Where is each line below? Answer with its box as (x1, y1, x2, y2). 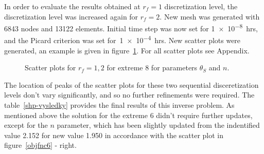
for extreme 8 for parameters (107, 62, 198, 73)
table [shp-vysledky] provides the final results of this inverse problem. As (4, 100, 235, 110)
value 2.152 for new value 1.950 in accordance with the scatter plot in (4, 129, 224, 140)
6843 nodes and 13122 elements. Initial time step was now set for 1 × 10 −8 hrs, (4, 22, 258, 33)
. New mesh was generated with (160, 11, 260, 22)
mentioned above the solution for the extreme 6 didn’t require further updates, (4, 109, 253, 120)
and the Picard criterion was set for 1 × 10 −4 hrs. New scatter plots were (4, 33, 241, 46)
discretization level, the (164, 1, 238, 11)
